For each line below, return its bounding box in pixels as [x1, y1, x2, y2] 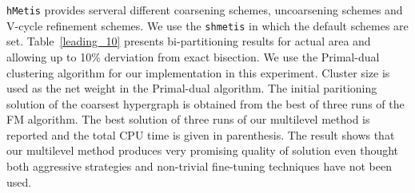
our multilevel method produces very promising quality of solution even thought [6, 142, 399, 159]
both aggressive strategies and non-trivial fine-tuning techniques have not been [6, 158, 392, 175]
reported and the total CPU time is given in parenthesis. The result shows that [6, 126, 395, 143]
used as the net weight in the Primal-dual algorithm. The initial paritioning [6, 80, 377, 96]
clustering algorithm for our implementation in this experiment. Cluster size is [6, 64, 390, 81]
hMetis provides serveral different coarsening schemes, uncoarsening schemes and [6, 2, 403, 18]
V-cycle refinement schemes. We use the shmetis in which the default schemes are [6, 17, 409, 33]
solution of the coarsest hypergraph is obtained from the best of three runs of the [6, 95, 405, 112]
